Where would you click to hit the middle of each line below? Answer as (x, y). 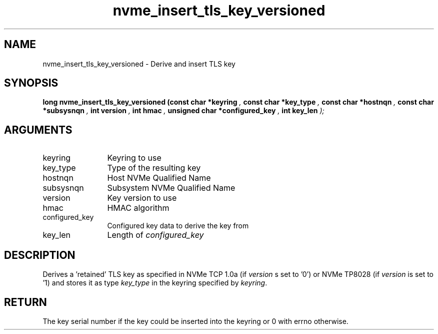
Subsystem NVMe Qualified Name (171, 188)
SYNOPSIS (31, 83)
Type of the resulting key (154, 168)
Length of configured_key (155, 235)
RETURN (25, 302)
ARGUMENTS (38, 130)
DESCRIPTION (40, 255)
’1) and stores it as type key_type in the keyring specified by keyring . (155, 283)
